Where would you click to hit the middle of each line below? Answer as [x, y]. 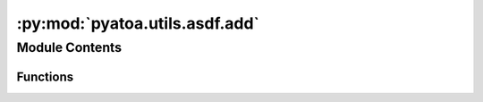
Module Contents [69, 47]
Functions [45, 76]
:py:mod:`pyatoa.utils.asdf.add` [138, 23]
